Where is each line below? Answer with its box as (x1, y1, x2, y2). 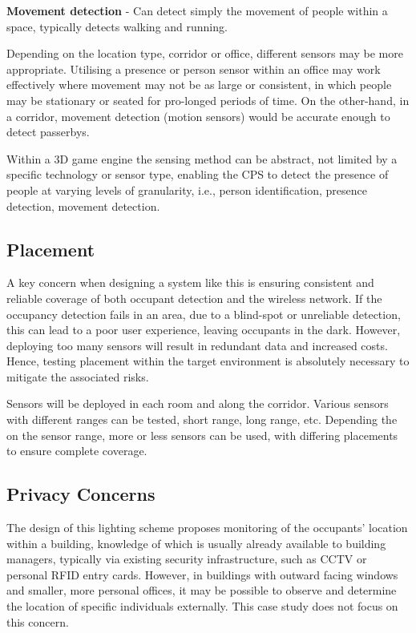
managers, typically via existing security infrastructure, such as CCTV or (6, 550, 367, 567)
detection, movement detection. (6, 197, 160, 214)
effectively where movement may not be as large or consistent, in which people (6, 76, 392, 93)
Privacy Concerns (6, 482, 155, 506)
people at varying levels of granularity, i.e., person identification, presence (6, 181, 368, 198)
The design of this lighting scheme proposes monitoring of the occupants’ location (6, 519, 408, 536)
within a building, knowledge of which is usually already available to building (6, 534, 386, 551)
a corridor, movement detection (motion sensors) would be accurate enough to (6, 107, 390, 124)
